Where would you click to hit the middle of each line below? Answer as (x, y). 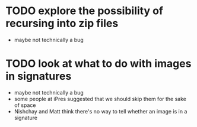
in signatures (39, 76)
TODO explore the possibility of (85, 11)
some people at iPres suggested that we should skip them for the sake (100, 99)
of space (25, 105)
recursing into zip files (62, 23)
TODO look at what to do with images (99, 64)
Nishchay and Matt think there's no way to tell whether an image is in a (101, 111)
